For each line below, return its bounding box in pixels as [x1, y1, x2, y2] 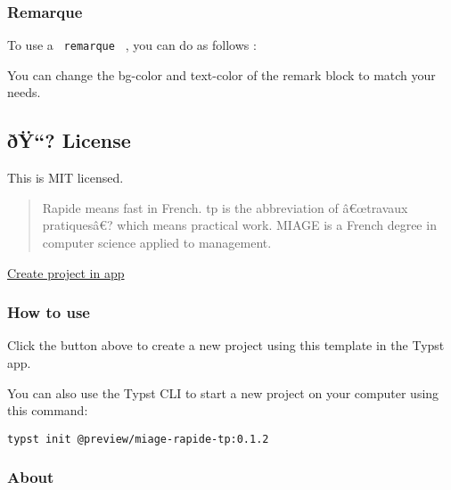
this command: [7, 401, 88, 420]
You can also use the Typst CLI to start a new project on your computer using [7, 383, 439, 402]
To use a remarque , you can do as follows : [7, 36, 257, 54]
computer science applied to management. [42, 233, 272, 252]
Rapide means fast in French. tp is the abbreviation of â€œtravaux [42, 198, 408, 216]
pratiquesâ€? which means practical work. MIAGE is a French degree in [42, 216, 437, 234]
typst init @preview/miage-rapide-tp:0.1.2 [7, 432, 269, 445]
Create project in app [7, 263, 125, 282]
